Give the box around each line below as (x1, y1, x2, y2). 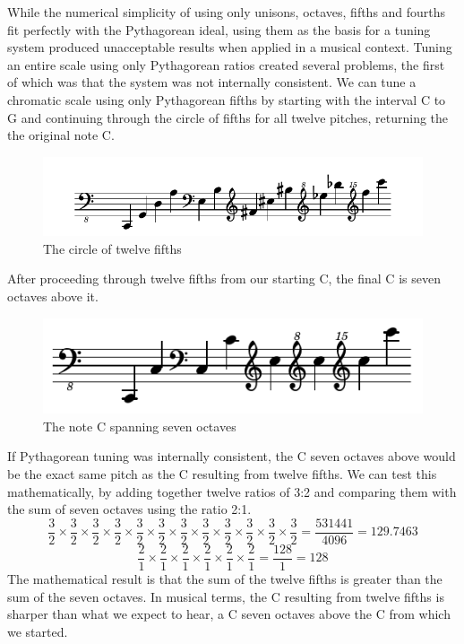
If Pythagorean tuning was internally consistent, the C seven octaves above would (7, 447, 456, 466)
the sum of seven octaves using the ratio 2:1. (7, 500, 252, 518)
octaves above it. (7, 287, 99, 306)
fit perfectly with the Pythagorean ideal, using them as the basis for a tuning (7, 20, 431, 39)
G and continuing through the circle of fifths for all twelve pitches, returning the (7, 108, 449, 126)
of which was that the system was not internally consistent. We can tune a (7, 73, 417, 91)
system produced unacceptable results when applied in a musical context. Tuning (7, 38, 452, 57)
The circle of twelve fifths (43, 239, 182, 257)
